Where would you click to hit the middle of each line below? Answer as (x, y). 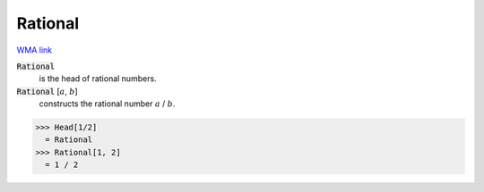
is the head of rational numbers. (98, 79)
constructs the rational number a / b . (107, 104)
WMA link (35, 50)
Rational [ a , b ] (47, 91)
